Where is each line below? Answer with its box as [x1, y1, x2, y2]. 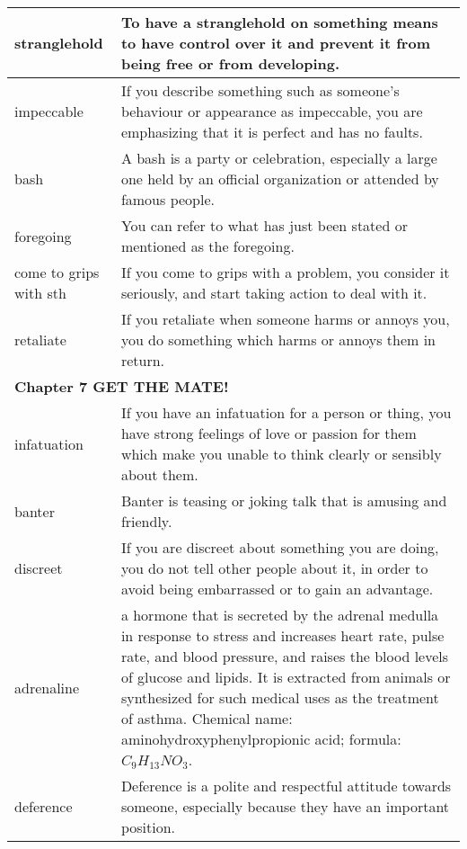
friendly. [120, 511, 172, 532]
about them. [120, 464, 198, 485]
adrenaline [14, 676, 80, 698]
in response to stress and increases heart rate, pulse [120, 625, 445, 646]
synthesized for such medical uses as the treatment [120, 687, 439, 708]
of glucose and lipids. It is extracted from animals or [120, 666, 451, 687]
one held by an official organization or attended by [120, 168, 439, 189]
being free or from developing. [120, 53, 340, 74]
